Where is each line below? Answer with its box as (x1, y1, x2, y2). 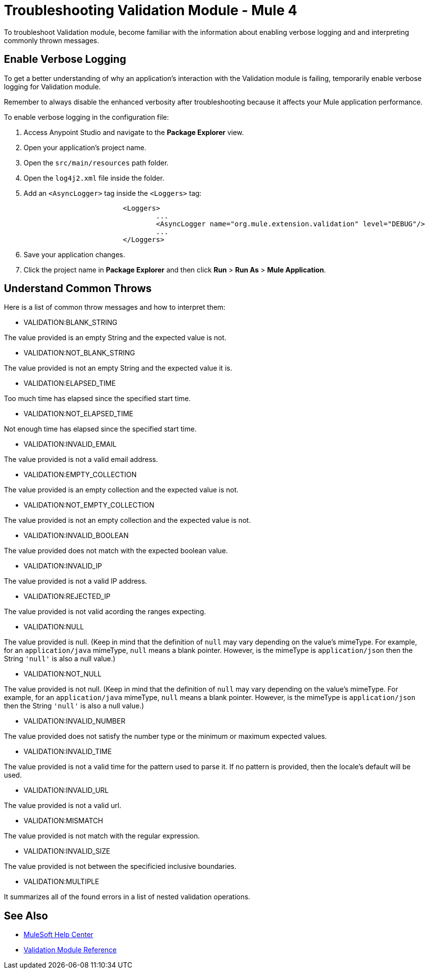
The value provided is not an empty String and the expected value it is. (4, 364, 232, 373)
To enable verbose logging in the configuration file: (4, 112, 169, 121)
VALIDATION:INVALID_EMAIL (24, 440, 117, 449)
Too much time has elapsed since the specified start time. (4, 394, 191, 403)
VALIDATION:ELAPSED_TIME (24, 379, 116, 388)
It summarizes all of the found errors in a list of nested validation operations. (4, 892, 250, 901)
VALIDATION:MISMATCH (24, 816, 103, 825)
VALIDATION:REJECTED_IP (24, 592, 110, 601)
